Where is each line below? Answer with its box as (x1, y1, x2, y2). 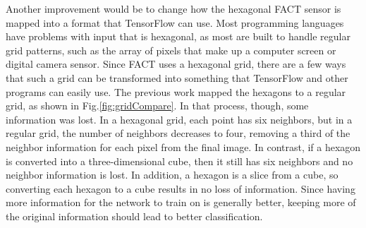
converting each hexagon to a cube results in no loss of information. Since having (6, 181, 355, 196)
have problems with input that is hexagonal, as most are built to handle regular (6, 29, 350, 44)
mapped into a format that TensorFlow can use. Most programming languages (6, 15, 344, 30)
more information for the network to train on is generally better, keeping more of (6, 195, 356, 210)
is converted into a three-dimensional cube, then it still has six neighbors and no (6, 153, 353, 168)
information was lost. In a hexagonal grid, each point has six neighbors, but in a (6, 112, 353, 126)
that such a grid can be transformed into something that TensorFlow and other (6, 70, 348, 85)
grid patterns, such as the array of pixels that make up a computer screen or (6, 42, 336, 57)
